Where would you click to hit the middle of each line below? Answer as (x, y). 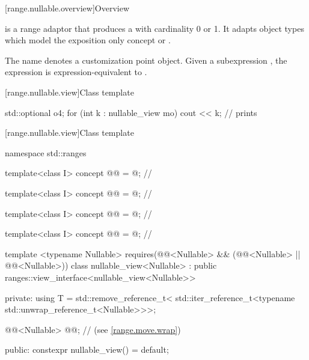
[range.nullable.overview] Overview (67, 8)
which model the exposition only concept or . (88, 40)
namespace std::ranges (46, 152)
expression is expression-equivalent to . (76, 72)
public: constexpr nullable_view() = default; (87, 349)
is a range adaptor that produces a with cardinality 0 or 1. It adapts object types (154, 28)
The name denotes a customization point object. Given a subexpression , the (146, 60)
